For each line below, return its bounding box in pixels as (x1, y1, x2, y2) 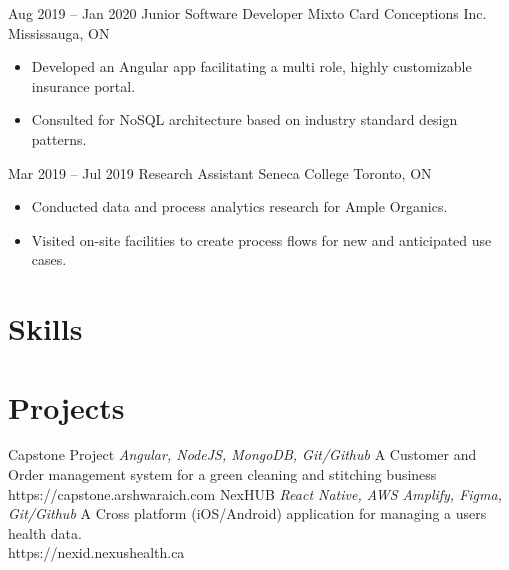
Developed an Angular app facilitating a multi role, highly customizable (31, 56, 472, 77)
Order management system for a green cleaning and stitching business (8, 464, 437, 485)
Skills (8, 308, 83, 349)
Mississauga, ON (8, 22, 110, 43)
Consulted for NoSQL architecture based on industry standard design (31, 109, 458, 130)
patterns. (31, 128, 87, 149)
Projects (8, 386, 125, 427)
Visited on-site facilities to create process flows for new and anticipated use (31, 229, 492, 250)
